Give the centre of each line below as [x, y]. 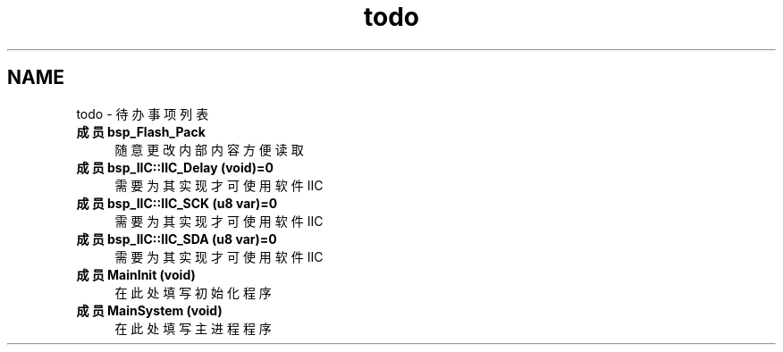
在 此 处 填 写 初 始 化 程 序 [193, 292]
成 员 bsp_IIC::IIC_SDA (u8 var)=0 [177, 239]
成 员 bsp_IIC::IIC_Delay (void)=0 [175, 167]
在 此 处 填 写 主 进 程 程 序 [193, 328]
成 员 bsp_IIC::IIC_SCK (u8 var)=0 [177, 203]
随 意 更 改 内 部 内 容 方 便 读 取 [209, 149]
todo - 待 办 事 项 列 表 [143, 113]
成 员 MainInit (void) [136, 274]
